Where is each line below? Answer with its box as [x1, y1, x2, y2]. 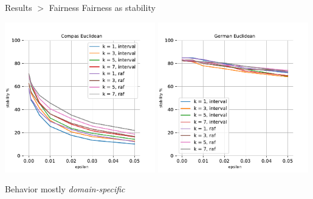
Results [5, 1, 32, 13]
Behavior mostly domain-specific [5, 183, 125, 195]
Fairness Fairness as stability [49, 1, 156, 13]
